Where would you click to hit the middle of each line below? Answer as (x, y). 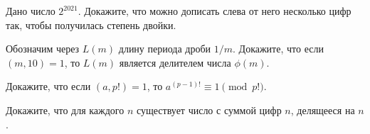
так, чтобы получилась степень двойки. (91, 24)
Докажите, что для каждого (65, 110)
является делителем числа (175, 62)
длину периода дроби (165, 49)
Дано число (31, 11)
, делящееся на (323, 110)
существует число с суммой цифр (209, 110)
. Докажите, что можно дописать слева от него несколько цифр (215, 11)
